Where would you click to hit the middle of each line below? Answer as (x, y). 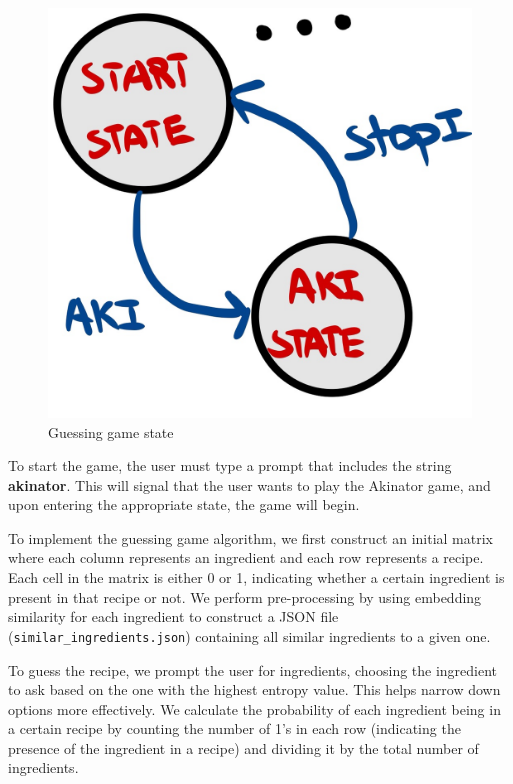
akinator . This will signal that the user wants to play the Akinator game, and (249, 484)
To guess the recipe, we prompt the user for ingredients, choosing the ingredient (253, 669)
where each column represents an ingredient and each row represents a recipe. (246, 557)
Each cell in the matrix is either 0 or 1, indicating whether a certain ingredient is (256, 577)
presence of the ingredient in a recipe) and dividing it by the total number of (243, 747)
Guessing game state (111, 431)
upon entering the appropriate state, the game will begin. (184, 504)
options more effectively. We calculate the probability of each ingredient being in (254, 708)
